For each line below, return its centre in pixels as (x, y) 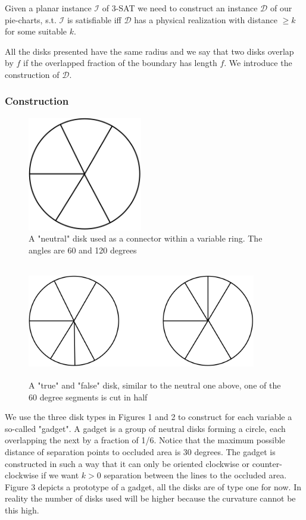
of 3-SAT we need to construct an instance (180, 8)
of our (281, 8)
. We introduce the (258, 63)
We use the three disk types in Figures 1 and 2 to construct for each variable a (149, 417)
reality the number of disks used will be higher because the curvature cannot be (150, 498)
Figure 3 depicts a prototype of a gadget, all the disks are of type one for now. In (153, 486)
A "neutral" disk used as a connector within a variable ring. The (146, 238)
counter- (267, 463)
